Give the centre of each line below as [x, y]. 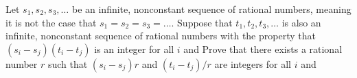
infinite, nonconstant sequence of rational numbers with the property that [161, 36]
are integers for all [253, 63]
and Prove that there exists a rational [263, 48]
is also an [301, 22]
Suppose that [205, 22]
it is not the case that [51, 22]
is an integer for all [134, 48]
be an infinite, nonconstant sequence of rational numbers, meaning [211, 9]
